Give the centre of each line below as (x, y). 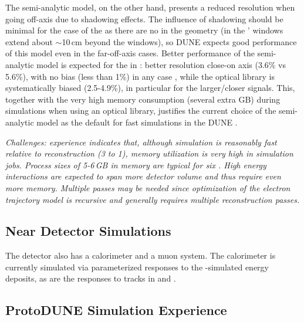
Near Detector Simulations (88, 231)
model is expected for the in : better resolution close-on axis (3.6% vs (161, 64)
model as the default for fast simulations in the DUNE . (137, 122)
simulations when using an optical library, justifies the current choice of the (141, 111)
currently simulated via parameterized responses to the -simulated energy (137, 267)
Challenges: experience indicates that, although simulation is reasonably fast (141, 142)
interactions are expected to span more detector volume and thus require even (143, 176)
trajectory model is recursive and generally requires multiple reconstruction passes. (153, 199)
